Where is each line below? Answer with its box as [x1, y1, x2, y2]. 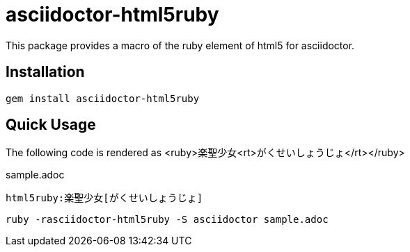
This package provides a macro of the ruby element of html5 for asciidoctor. [6, 39, 355, 51]
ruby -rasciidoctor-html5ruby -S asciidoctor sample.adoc [6, 214, 329, 226]
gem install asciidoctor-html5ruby [6, 92, 200, 104]
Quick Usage [6, 116, 96, 134]
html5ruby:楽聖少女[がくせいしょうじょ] [6, 192, 203, 204]
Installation [6, 63, 85, 81]
